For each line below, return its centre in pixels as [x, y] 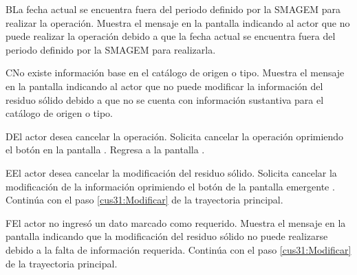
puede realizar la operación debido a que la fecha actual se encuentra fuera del [171, 36]
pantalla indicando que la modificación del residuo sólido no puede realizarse [167, 236]
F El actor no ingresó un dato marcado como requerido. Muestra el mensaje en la [176, 222]
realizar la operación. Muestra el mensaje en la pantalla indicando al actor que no [178, 22]
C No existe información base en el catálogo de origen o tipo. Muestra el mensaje [175, 73]
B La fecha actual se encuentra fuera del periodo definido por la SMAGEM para [173, 9]
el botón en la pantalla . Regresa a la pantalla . [105, 150]
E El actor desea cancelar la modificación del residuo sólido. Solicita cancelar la [171, 172]
